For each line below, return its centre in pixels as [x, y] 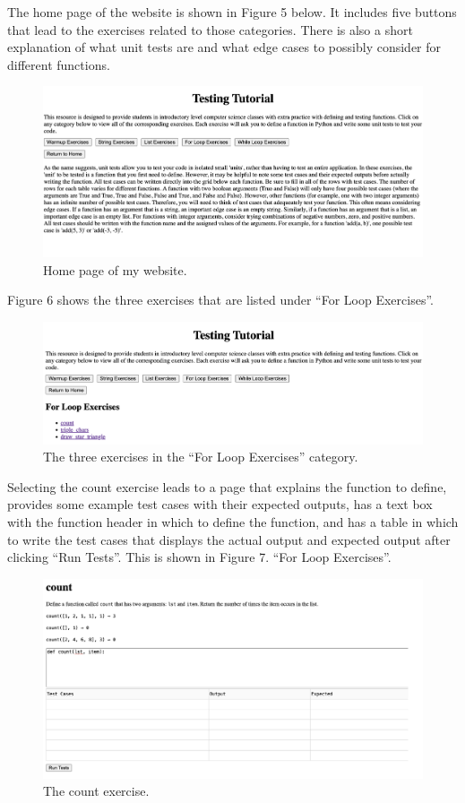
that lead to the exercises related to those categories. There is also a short [210, 29]
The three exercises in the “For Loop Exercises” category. [201, 457]
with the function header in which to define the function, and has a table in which [233, 521]
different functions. [59, 64]
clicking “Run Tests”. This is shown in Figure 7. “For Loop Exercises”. [199, 557]
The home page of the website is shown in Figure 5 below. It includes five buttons [232, 12]
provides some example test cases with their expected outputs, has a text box [220, 504]
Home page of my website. [115, 269]
